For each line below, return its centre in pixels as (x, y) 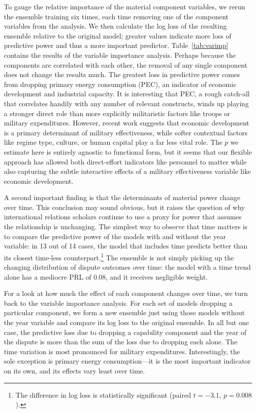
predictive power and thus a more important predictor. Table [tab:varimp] (116, 45)
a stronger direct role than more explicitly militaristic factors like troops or (117, 113)
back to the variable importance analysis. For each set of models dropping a (118, 303)
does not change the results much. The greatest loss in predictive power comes (122, 74)
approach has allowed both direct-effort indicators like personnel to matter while (125, 161)
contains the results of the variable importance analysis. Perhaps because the (120, 55)
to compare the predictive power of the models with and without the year (115, 236)
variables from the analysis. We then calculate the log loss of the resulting (115, 26)
